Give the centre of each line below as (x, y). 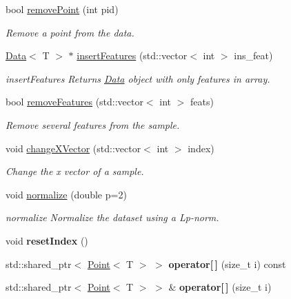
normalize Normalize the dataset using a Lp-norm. (112, 217)
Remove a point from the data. (70, 32)
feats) (202, 102)
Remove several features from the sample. (93, 124)
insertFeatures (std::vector (132, 55)
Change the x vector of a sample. (75, 171)
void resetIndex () (47, 240)
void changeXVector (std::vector (73, 148)
